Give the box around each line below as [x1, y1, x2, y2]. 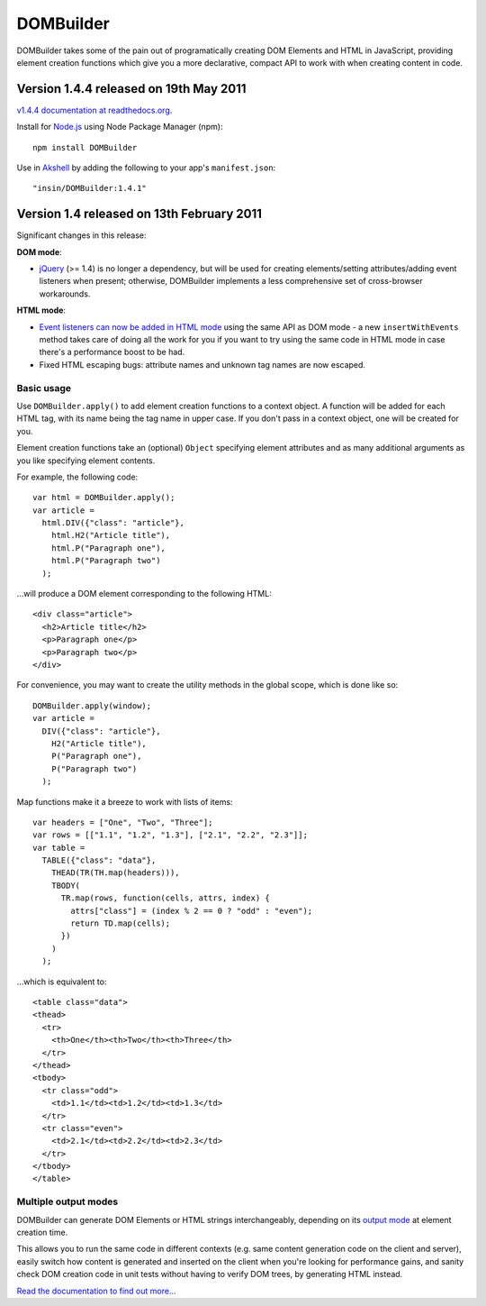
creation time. [16, 1227, 68, 1238]
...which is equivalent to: [16, 976, 107, 987]
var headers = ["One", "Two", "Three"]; [32, 817, 213, 827]
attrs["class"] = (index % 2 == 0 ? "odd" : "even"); [70, 906, 313, 916]
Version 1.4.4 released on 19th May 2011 [16, 81, 247, 96]
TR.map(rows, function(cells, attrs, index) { [60, 893, 270, 903]
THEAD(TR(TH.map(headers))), [50, 868, 180, 878]
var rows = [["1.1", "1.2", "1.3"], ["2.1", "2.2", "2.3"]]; [32, 830, 308, 840]
